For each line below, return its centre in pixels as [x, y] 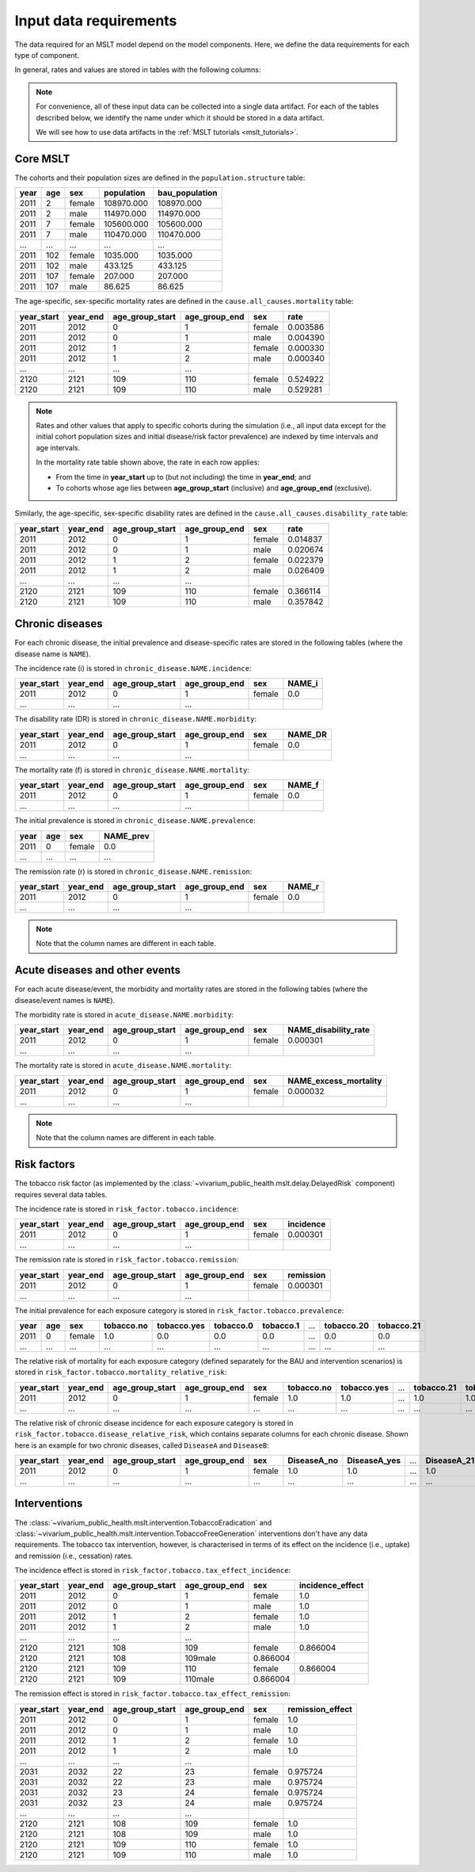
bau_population [187, 193]
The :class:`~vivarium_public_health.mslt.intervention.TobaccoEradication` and [143, 1522]
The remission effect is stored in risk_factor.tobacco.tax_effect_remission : [152, 1694]
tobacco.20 [347, 1326]
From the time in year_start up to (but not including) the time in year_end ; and [183, 477]
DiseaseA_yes [374, 1460]
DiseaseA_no [313, 1460]
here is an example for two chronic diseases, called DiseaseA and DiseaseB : [142, 1445]
